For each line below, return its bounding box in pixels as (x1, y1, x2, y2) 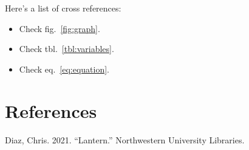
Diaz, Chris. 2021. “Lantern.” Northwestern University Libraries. (5, 133, 245, 146)
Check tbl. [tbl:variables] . (19, 42, 114, 55)
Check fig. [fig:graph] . (19, 22, 100, 34)
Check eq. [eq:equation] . (19, 62, 110, 75)
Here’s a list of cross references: (5, 2, 121, 14)
